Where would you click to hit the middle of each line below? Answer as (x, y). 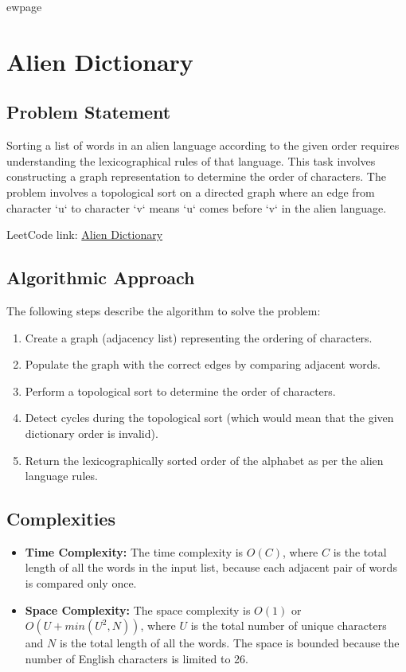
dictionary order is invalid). (92, 433)
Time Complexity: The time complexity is (134, 551)
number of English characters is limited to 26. (137, 658)
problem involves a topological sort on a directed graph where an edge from (191, 191)
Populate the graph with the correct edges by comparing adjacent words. (203, 364)
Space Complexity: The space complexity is (138, 609)
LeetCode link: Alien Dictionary (85, 234)
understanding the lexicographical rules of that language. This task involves (191, 160)
